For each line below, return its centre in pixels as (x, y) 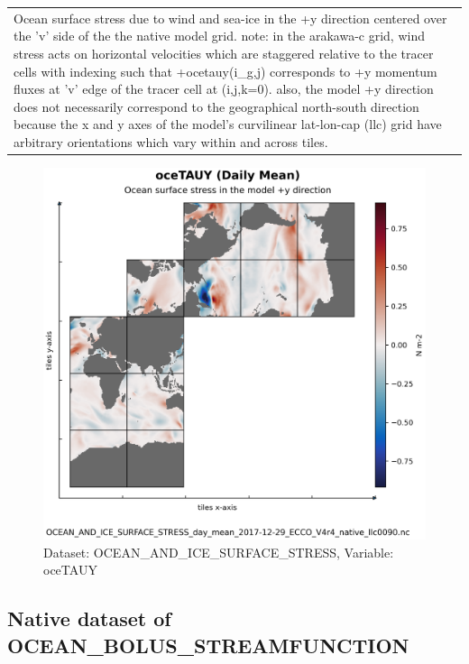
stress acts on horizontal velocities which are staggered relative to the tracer (224, 53)
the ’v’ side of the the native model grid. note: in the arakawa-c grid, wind (219, 36)
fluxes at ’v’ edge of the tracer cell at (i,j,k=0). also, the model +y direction (224, 89)
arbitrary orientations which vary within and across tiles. (171, 141)
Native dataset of (89, 618)
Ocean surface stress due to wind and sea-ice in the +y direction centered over (230, 18)
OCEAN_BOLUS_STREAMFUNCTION (208, 645)
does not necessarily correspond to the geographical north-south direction (216, 106)
